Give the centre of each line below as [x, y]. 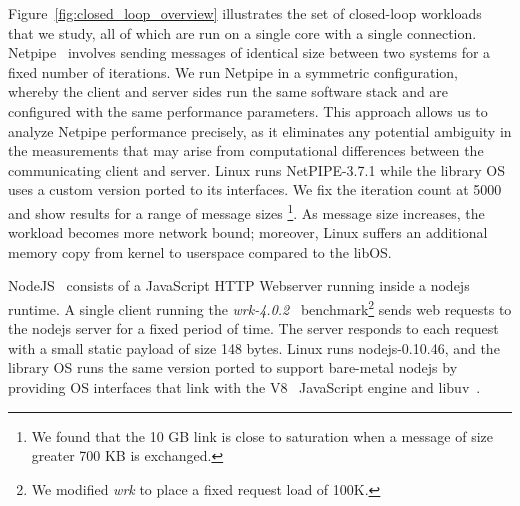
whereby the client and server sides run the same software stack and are [228, 91]
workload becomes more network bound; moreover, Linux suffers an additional [248, 232]
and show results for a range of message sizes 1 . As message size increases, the [246, 211]
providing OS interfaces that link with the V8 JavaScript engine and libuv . [244, 387]
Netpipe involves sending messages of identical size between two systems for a [249, 52]
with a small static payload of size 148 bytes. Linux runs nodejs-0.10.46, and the [254, 347]
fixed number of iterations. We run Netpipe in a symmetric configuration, [233, 71]
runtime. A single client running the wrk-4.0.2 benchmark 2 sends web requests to [260, 307]
